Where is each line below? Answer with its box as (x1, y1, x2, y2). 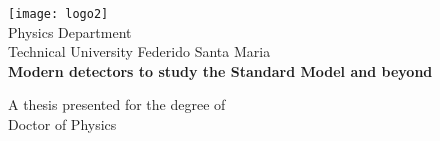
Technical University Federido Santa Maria (8, 41, 271, 62)
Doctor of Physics (8, 114, 117, 135)
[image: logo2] (8, 7, 109, 21)
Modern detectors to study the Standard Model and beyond (8, 60, 433, 81)
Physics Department (8, 21, 132, 42)
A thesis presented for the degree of (8, 94, 226, 115)
